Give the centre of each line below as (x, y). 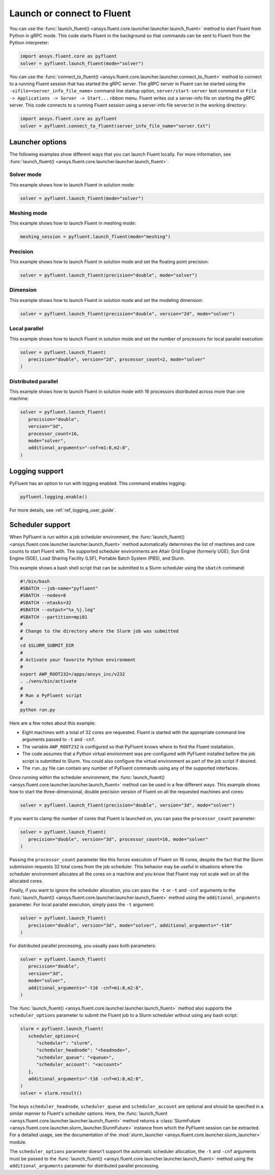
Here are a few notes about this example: (53, 723)
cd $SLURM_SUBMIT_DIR (47, 646)
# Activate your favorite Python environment (78, 660)
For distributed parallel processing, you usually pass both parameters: (83, 946)
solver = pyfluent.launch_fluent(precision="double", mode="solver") (109, 275)
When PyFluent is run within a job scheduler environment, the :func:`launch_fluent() (97, 537)
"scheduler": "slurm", (65, 1043)
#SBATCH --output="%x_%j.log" (58, 610)
